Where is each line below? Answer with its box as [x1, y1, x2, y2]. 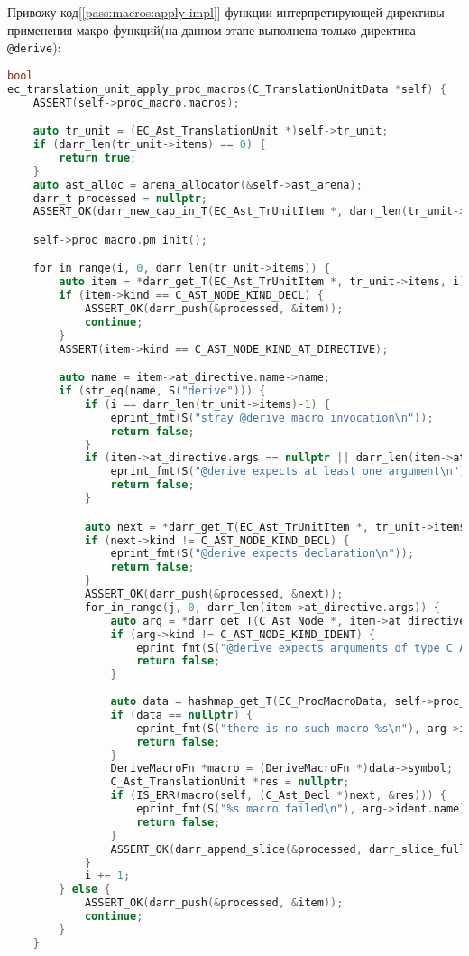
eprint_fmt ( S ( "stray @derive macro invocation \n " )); [110, 411, 434, 424]
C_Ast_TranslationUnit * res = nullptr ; [110, 775, 350, 789]
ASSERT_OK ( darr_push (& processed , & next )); [84, 588, 344, 600]
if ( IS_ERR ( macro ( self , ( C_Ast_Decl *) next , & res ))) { [110, 789, 447, 803]
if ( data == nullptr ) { [110, 708, 253, 721]
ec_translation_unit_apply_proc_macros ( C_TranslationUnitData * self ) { [7, 82, 446, 96]
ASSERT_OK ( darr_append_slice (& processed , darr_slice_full [110, 842, 466, 856]
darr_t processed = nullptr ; [32, 191, 207, 205]
